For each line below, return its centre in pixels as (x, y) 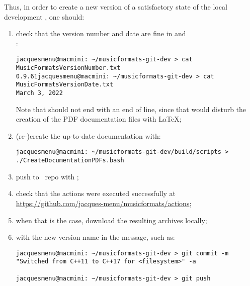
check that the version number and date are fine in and (101, 33)
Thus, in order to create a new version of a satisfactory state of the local (116, 7)
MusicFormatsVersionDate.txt (65, 85)
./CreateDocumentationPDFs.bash (70, 161)
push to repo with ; (47, 176)
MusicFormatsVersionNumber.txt (68, 68)
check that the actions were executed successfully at (96, 193)
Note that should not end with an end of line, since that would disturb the (131, 109)
